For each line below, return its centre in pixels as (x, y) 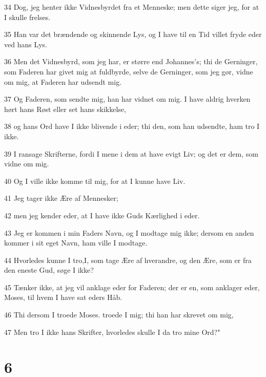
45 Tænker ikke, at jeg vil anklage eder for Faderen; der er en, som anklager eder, (132, 287)
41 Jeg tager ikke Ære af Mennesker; (61, 198)
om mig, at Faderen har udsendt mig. (63, 81)
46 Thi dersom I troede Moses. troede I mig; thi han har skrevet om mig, (119, 315)
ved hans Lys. (26, 44)
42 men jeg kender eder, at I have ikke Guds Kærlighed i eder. (102, 215)
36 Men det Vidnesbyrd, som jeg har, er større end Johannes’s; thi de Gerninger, (131, 61)
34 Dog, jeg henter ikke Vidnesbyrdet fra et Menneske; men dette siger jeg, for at (132, 7)
